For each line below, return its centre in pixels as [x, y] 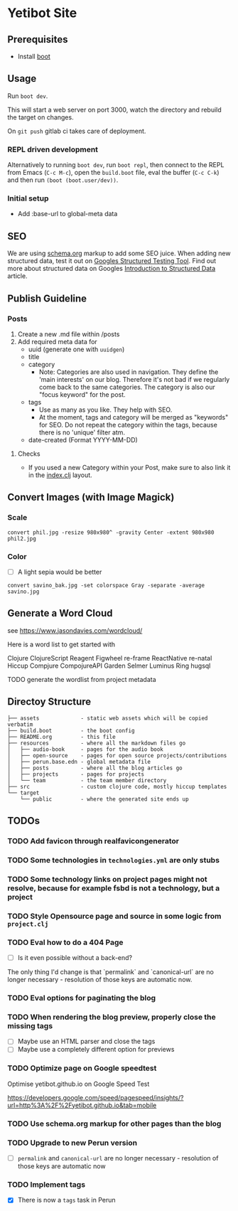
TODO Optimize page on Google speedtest [82, 1068]
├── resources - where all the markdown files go [97, 743]
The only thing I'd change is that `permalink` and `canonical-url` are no [111, 972]
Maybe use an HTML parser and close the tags [86, 1041]
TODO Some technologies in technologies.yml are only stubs [114, 860]
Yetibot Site [42, 13]
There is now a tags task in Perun [66, 1200]
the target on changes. [40, 117]
